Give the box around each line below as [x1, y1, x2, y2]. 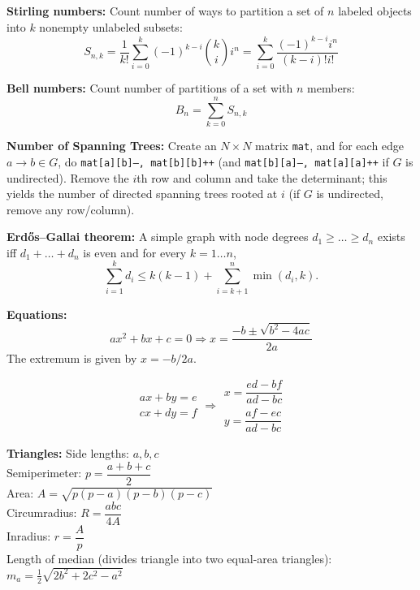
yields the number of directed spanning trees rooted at [6, 185, 278, 202]
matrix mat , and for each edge [255, 137, 405, 154]
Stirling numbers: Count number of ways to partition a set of [6, 2, 324, 19]
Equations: [6, 305, 67, 322]
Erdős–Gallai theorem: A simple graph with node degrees [6, 228, 309, 245]
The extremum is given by [6, 349, 137, 366]
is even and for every [83, 243, 187, 261]
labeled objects [338, 2, 412, 19]
